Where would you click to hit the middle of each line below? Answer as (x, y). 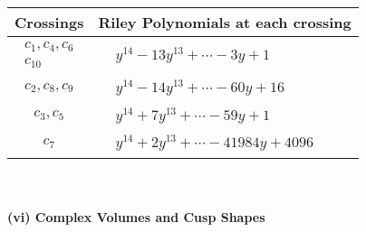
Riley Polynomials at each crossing (225, 22)
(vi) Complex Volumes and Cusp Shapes (136, 216)
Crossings (49, 22)
